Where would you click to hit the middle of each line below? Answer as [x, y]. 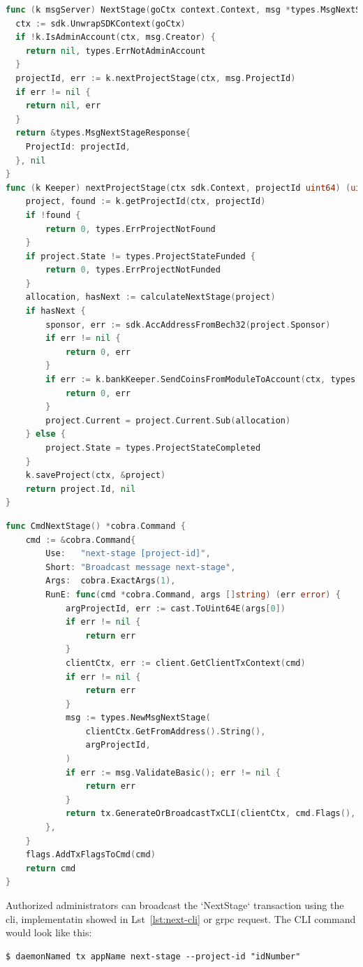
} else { [45, 434]
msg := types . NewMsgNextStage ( [138, 718]
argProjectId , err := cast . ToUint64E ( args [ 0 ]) [175, 608]
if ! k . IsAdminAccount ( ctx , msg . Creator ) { [116, 37]
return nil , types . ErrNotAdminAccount [116, 51]
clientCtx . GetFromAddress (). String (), [176, 731]
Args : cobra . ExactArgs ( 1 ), [111, 581]
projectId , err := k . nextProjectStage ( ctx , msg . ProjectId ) [156, 78]
